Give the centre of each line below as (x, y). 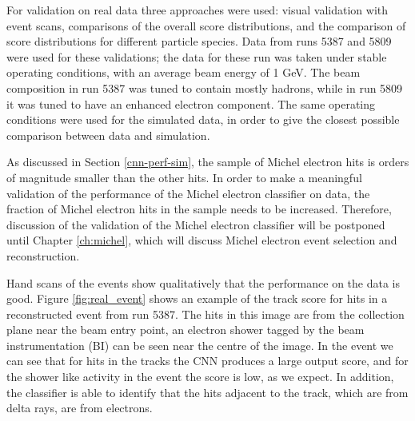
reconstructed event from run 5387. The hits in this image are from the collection (206, 314)
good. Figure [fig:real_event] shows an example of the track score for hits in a (197, 298)
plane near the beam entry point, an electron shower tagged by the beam (186, 330)
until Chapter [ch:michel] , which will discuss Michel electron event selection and (202, 240)
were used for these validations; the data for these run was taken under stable (197, 56)
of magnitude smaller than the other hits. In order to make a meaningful (184, 177)
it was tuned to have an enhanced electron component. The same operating (191, 103)
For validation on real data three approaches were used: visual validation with (198, 10)
